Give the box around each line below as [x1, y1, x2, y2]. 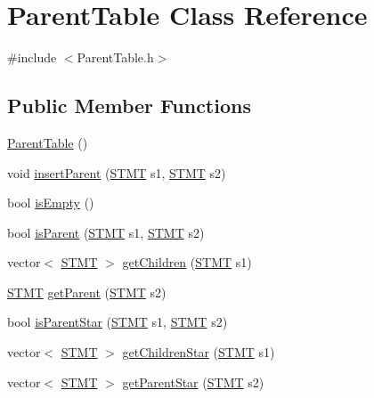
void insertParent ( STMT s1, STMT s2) [7, 163, 226, 182]
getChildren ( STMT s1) [122, 253, 252, 272]
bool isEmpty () [7, 193, 94, 212]
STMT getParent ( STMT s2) [7, 282, 167, 301]
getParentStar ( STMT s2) [122, 372, 264, 391]
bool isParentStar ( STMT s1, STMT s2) [7, 313, 228, 331]
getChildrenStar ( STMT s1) [122, 343, 275, 361]
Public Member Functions [7, 92, 251, 119]
